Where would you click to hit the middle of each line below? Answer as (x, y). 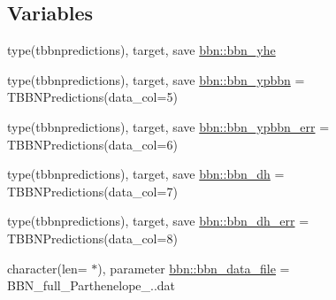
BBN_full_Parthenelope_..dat (92, 285)
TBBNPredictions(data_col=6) (92, 144)
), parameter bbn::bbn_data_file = (194, 268)
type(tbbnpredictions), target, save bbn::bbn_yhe (141, 50)
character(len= (47, 268)
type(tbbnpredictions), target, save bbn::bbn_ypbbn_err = (168, 126)
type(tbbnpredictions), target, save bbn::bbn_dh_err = (158, 221)
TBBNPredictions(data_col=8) (92, 238)
